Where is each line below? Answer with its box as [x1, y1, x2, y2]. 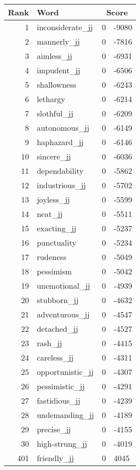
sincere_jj [36, 151, 71, 162]
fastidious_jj [36, 395, 80, 406]
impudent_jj [36, 64, 80, 76]
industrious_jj [36, 179, 86, 191]
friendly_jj [36, 452, 74, 464]
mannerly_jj [36, 36, 80, 47]
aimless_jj [36, 50, 72, 61]
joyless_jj [36, 194, 70, 205]
